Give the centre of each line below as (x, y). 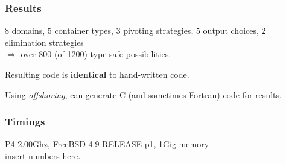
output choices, (231, 30)
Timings (25, 121)
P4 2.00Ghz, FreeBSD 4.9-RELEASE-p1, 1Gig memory (107, 144)
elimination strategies (44, 42)
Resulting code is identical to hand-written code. (97, 74)
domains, (28, 30)
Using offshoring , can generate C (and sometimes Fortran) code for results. (143, 94)
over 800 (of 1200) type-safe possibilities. (96, 54)
